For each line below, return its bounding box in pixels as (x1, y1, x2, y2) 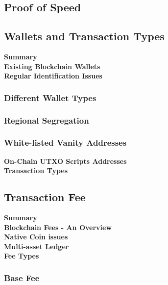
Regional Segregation (4, 114, 89, 126)
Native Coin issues (4, 232, 68, 242)
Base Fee (4, 271, 40, 284)
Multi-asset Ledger (4, 241, 69, 251)
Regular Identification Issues (4, 71, 102, 81)
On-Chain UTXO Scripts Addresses (4, 155, 127, 166)
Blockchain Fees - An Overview (4, 222, 112, 232)
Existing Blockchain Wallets (4, 61, 100, 71)
